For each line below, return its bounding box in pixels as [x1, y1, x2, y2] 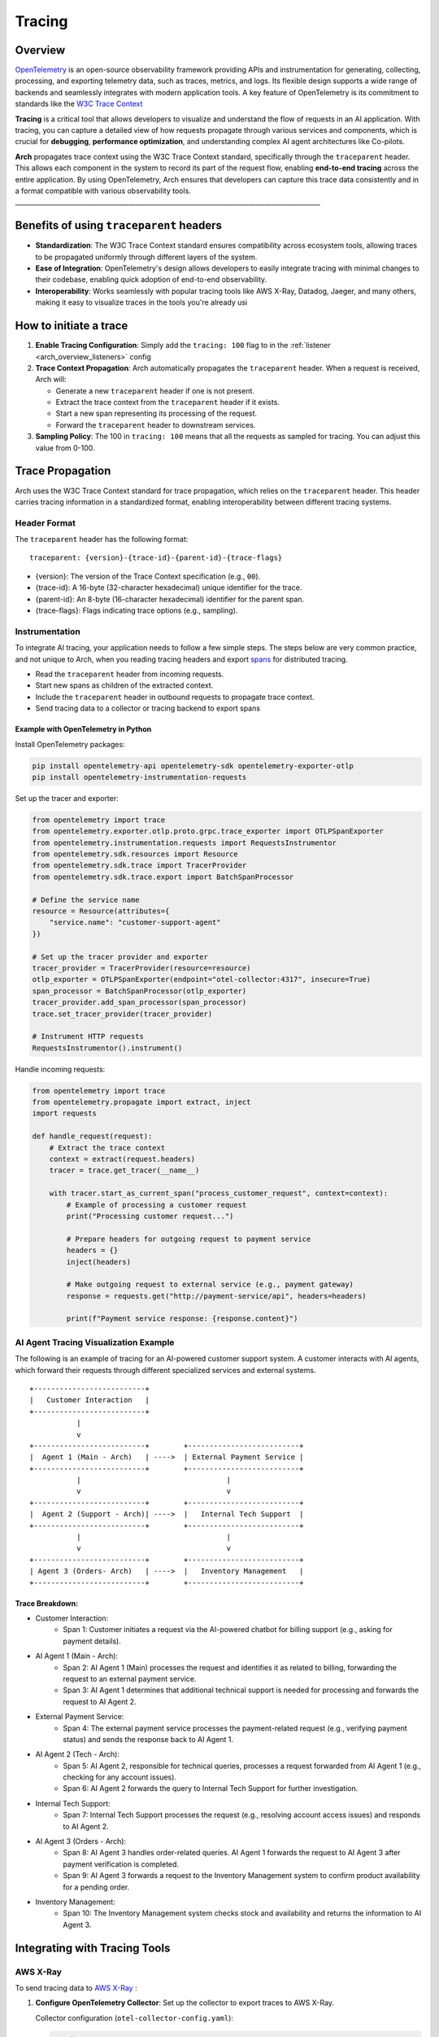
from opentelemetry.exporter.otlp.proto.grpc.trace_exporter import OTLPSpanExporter [32, 827, 384, 836]
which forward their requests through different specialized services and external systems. [15, 1365, 316, 1375]
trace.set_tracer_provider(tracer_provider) [32, 1009, 213, 1018]
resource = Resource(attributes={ [32, 906, 170, 916]
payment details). [63, 1636, 122, 1646]
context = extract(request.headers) [49, 1154, 195, 1164]
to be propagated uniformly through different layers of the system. [35, 252, 258, 262]
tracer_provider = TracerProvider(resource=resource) [32, 963, 251, 973]
